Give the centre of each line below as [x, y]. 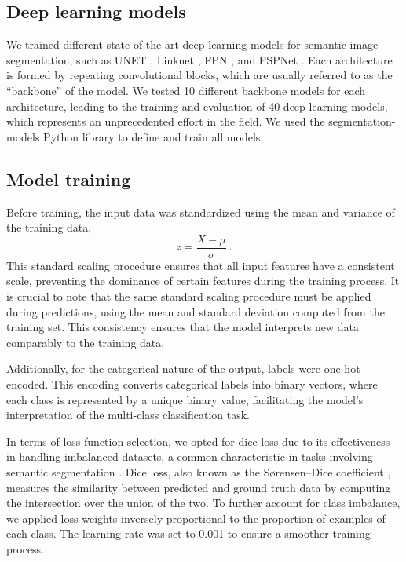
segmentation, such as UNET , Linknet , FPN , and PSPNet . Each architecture [199, 59]
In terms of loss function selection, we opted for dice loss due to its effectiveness [198, 441]
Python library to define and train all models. [154, 136]
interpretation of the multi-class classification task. [128, 415]
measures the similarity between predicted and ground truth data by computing [199, 487]
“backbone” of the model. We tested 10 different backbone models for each [186, 90]
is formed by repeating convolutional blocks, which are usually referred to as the [199, 75]
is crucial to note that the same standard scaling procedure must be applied [189, 296]
